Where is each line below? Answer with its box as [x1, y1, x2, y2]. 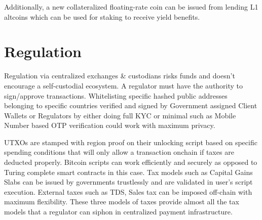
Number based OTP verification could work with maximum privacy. [4, 120, 215, 130]
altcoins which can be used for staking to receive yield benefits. [4, 11, 200, 22]
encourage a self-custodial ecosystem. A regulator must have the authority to [4, 80, 243, 91]
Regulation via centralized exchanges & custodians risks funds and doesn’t [4, 70, 235, 81]
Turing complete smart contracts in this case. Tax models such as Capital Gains [4, 166, 253, 177]
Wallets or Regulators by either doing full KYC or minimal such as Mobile [4, 110, 236, 120]
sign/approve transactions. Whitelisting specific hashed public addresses [4, 90, 228, 101]
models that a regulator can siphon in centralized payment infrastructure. [4, 206, 233, 217]
